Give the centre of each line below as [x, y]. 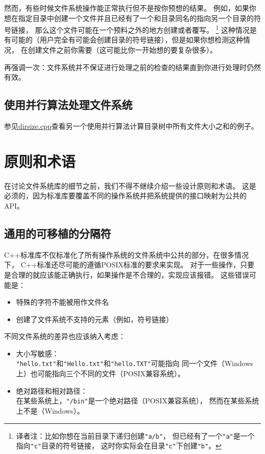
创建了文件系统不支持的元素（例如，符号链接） [95, 319]
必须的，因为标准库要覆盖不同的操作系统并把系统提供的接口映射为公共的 [125, 196]
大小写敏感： [37, 353]
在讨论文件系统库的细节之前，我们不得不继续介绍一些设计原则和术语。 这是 [130, 185]
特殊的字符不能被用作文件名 [62, 302]
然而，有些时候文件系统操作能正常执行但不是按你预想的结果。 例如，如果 [127, 8]
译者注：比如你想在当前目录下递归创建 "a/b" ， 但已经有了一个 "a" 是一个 [135, 435]
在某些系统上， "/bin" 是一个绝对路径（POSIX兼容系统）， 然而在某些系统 [138, 401]
